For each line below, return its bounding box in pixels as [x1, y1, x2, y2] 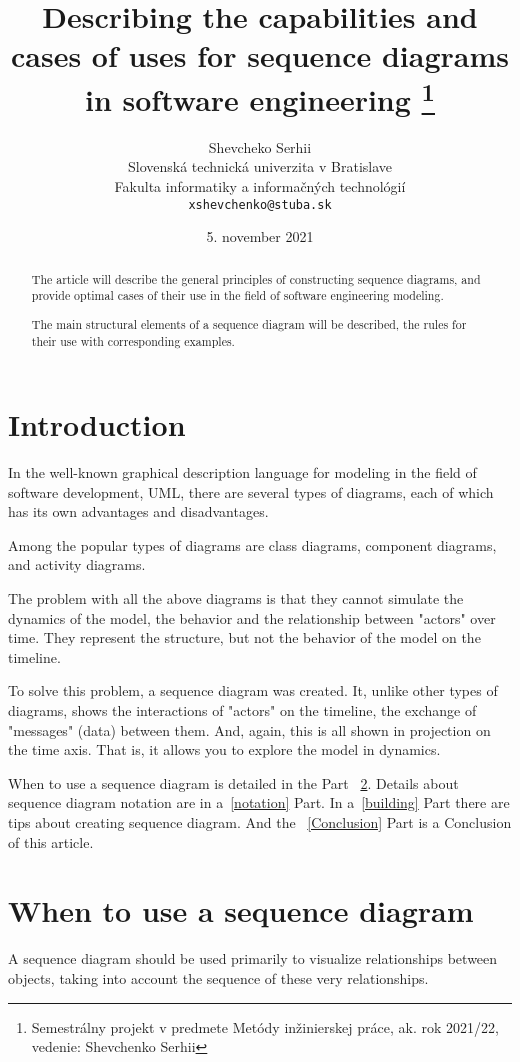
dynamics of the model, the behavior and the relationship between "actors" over [8, 607, 496, 628]
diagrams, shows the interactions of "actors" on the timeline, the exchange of [8, 700, 477, 721]
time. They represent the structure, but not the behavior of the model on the [8, 627, 481, 648]
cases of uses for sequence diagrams [10, 35, 510, 76]
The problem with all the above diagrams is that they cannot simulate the [8, 588, 464, 609]
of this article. [8, 831, 94, 852]
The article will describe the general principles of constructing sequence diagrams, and [31, 270, 481, 287]
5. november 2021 [206, 226, 314, 247]
